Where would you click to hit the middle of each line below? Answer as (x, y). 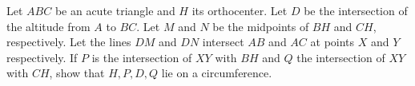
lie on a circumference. (217, 73)
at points (332, 42)
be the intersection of (356, 10)
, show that (77, 73)
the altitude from (48, 26)
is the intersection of (142, 57)
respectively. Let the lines (69, 42)
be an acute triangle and (115, 10)
